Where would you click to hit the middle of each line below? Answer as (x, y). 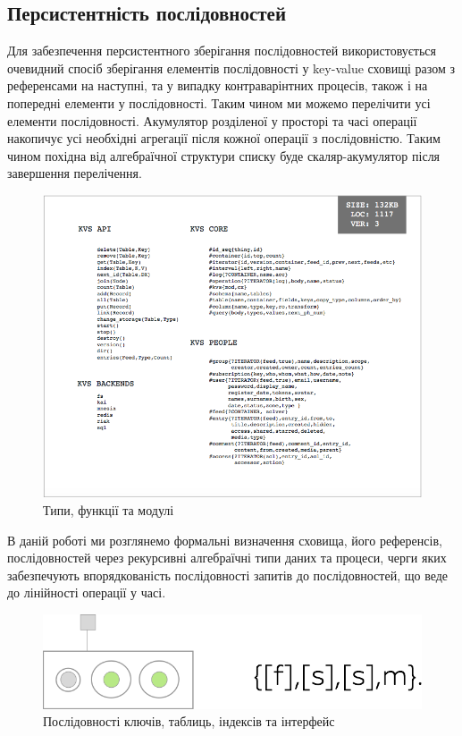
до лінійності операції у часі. (87, 592)
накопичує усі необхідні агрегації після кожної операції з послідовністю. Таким (224, 138)
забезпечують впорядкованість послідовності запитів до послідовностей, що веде (228, 575)
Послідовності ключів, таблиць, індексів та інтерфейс (189, 721)
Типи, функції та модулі (109, 510)
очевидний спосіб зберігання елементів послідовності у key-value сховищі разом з (231, 68)
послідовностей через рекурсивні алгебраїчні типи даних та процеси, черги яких (227, 558)
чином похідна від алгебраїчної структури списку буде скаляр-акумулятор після (224, 155)
